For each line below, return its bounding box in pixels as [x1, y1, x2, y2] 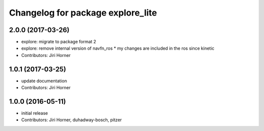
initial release [21, 110, 48, 116]
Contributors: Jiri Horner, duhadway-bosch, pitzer [21, 117, 122, 123]
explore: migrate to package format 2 [21, 39, 96, 45]
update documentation [21, 78, 67, 84]
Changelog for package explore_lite [9, 7, 157, 18]
